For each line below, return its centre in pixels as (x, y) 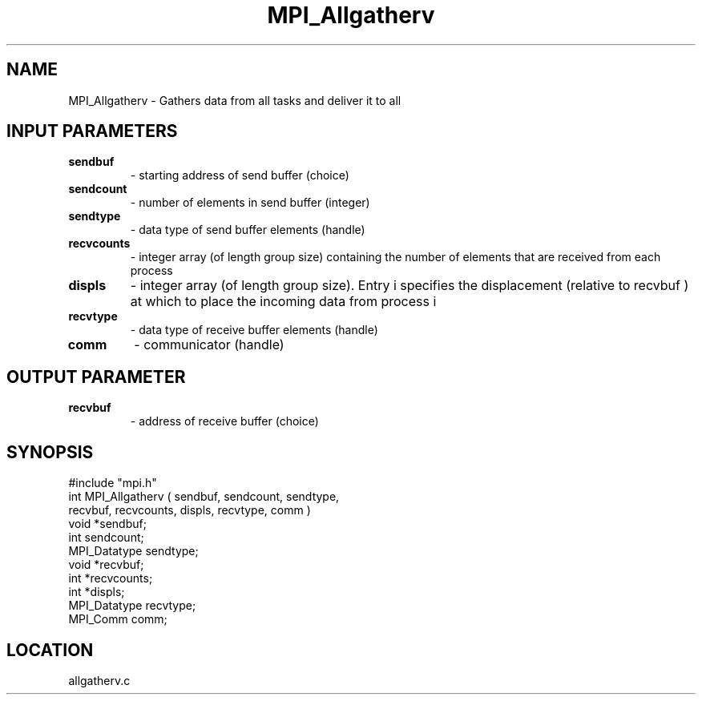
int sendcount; (106, 538)
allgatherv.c (99, 680)
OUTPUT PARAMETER (96, 377)
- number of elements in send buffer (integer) (250, 203)
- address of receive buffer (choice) (224, 421)
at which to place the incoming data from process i (283, 302)
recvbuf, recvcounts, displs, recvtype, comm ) (190, 510)
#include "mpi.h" (113, 483)
